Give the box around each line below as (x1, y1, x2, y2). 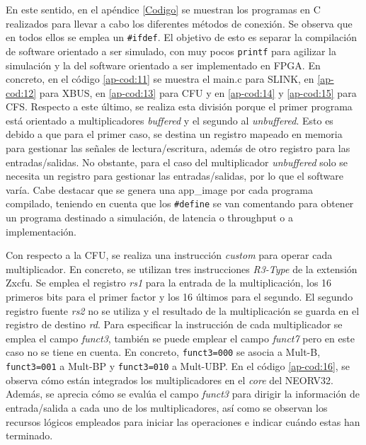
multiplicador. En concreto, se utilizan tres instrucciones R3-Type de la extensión (6, 261, 358, 276)
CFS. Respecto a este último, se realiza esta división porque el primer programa (6, 99, 353, 114)
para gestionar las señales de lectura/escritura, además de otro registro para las (6, 141, 350, 156)
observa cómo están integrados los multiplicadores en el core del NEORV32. (6, 372, 333, 387)
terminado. (6, 428, 53, 443)
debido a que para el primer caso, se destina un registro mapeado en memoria (6, 127, 343, 141)
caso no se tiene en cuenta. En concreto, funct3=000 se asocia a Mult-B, (6, 345, 321, 359)
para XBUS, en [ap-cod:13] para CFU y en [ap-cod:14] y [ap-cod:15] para (39, 85, 357, 100)
